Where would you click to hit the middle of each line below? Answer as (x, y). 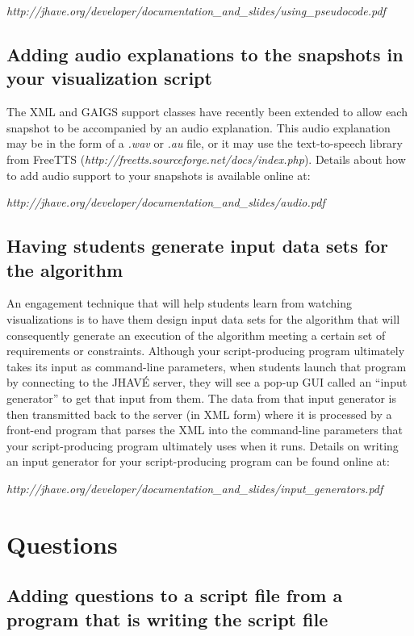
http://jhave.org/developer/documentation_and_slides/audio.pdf (166, 202)
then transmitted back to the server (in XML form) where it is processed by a (199, 414)
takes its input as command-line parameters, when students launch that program (207, 366)
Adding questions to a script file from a (175, 595)
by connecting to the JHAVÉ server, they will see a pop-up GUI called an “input (207, 382)
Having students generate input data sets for (197, 246)
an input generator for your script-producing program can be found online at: (198, 461)
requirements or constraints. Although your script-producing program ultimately (206, 351)
